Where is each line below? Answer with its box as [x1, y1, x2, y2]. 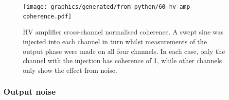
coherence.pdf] [23, 13, 72, 20]
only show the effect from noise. [23, 65, 117, 75]
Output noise [3, 85, 56, 98]
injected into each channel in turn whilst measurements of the [23, 36, 207, 46]
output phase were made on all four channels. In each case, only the [23, 46, 225, 56]
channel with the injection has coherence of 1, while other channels [23, 55, 222, 66]
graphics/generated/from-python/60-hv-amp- [51, 3, 194, 10]
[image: [23, 3, 48, 10]
